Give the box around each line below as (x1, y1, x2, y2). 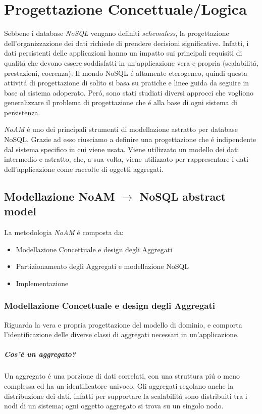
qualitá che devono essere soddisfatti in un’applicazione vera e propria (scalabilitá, (4, 57, 258, 68)
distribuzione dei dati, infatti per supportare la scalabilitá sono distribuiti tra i (4, 390, 247, 401)
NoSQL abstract (139, 188, 226, 204)
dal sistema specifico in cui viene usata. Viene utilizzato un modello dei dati (4, 144, 239, 154)
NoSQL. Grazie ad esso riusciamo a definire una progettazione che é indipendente (4, 134, 256, 145)
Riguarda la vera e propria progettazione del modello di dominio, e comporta (4, 319, 242, 330)
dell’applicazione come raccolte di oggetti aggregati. (4, 163, 164, 174)
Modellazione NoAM (4, 188, 115, 204)
